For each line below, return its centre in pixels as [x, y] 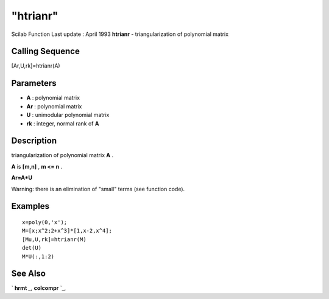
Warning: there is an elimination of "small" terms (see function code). [98, 189]
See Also [28, 274]
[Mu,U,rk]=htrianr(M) [54, 239]
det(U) [32, 248]
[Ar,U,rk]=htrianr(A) [36, 66]
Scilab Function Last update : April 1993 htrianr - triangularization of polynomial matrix [120, 34]
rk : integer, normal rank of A [63, 123]
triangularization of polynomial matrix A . [62, 155]
